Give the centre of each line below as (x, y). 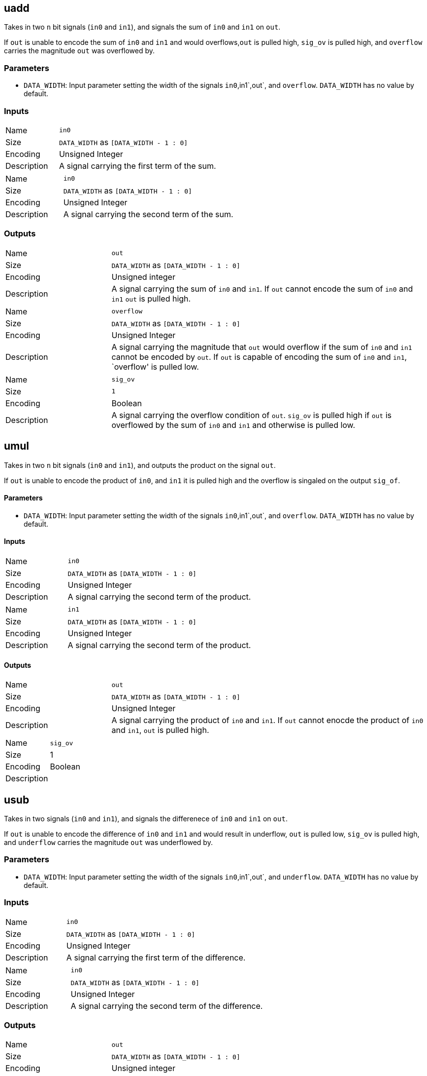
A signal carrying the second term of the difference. (167, 1006)
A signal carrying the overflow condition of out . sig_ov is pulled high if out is (251, 415)
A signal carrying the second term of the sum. (148, 214)
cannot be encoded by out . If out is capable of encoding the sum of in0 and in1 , (259, 357)
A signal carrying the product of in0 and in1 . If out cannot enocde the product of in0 (267, 720)
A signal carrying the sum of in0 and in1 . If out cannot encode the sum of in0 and (262, 288)
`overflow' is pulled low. (155, 366)
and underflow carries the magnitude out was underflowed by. (108, 843)
